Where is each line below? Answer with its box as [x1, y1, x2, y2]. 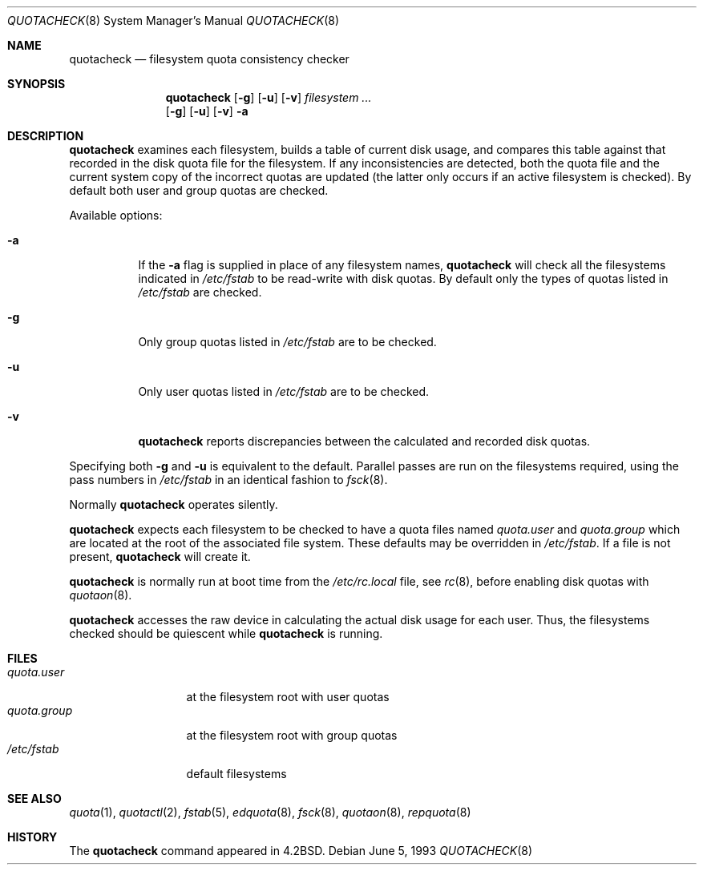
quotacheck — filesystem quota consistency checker [69, 52, 349, 66]
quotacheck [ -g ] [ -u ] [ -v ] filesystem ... [165, 91, 372, 104]
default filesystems [186, 767, 287, 780]
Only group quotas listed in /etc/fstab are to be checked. [138, 335, 437, 349]
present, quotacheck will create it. [69, 550, 251, 563]
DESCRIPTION [7, 129, 84, 143]
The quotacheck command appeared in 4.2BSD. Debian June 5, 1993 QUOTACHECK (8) [69, 844, 533, 857]
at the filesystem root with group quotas [186, 728, 398, 742]
